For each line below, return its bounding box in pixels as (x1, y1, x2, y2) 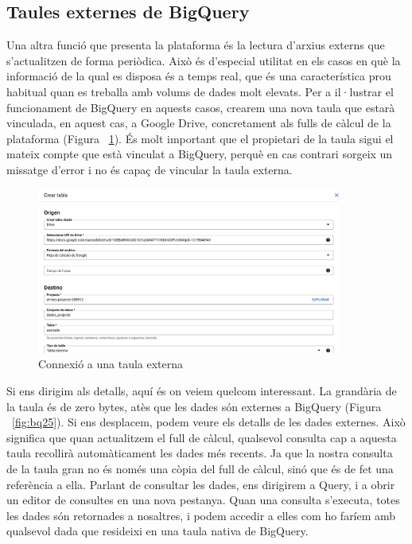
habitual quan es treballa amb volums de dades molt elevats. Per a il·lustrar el (6, 83, 394, 99)
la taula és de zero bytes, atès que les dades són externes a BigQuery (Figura (6, 398, 382, 414)
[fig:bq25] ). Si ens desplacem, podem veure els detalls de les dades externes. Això (12, 414, 406, 430)
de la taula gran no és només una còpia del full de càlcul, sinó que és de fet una (6, 460, 394, 477)
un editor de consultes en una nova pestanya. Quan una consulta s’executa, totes (6, 492, 400, 508)
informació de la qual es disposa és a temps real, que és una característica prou (6, 68, 391, 84)
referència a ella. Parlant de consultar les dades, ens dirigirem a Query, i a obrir (6, 476, 395, 492)
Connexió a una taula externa (38, 356, 184, 372)
